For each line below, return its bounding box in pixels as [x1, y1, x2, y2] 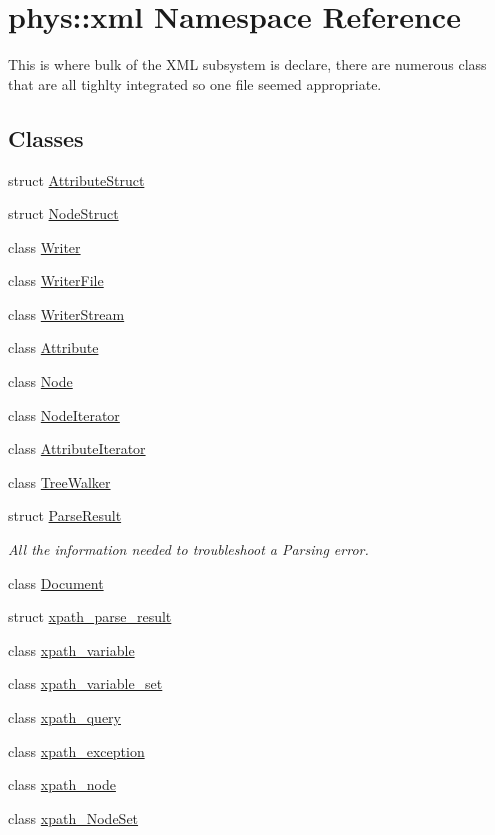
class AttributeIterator [8, 438, 146, 459]
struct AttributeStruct [8, 169, 145, 190]
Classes [8, 122, 84, 153]
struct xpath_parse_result [8, 606, 172, 627]
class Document [8, 572, 104, 593]
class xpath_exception [8, 740, 145, 761]
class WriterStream [8, 303, 125, 324]
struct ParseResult [8, 505, 122, 526]
